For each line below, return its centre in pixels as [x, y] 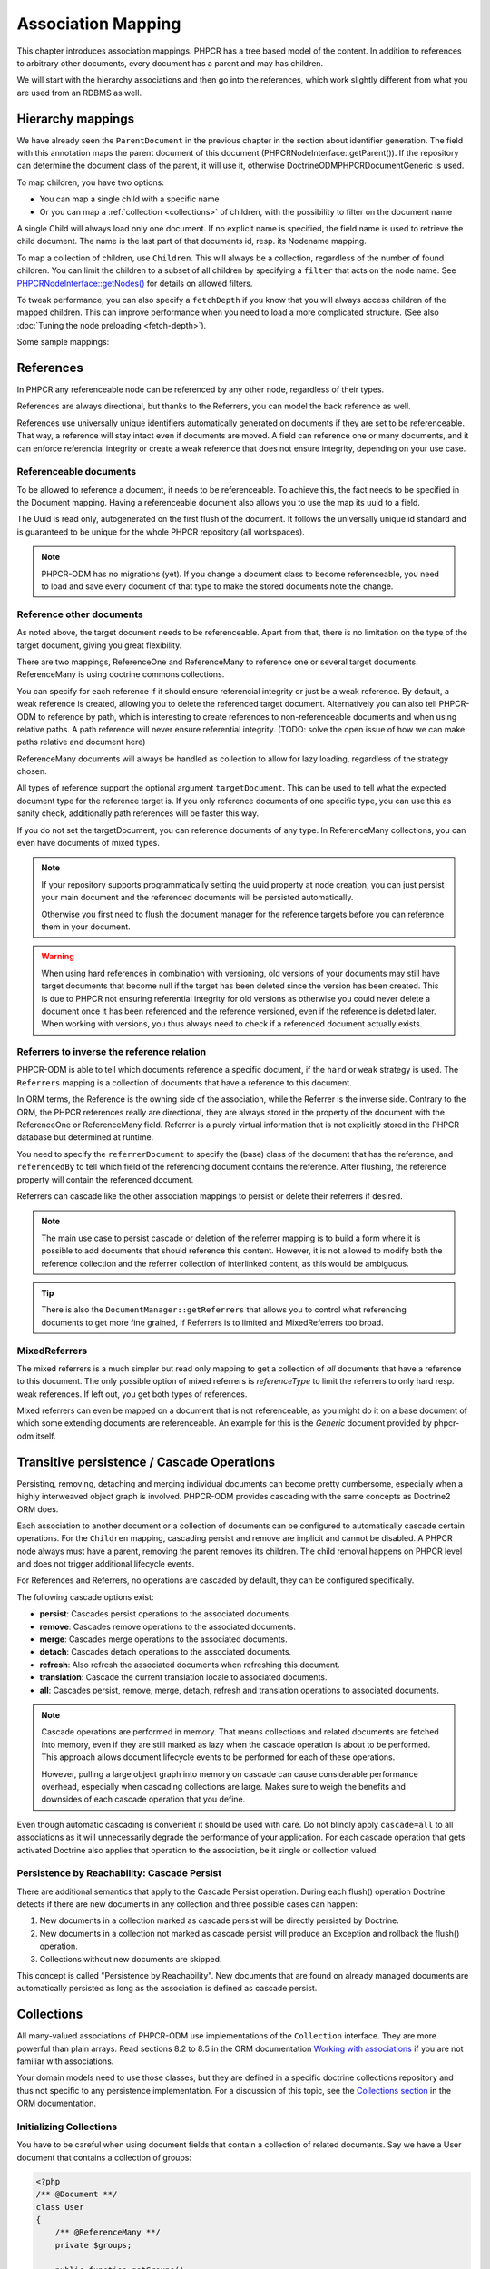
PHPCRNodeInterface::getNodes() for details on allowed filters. [135, 283]
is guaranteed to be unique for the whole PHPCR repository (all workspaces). [161, 532]
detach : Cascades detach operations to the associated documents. [166, 1652]
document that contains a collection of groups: [104, 2157]
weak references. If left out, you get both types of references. [132, 1394]
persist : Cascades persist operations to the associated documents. [165, 1614]
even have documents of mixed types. [88, 843]
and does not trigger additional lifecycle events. [106, 1564]
